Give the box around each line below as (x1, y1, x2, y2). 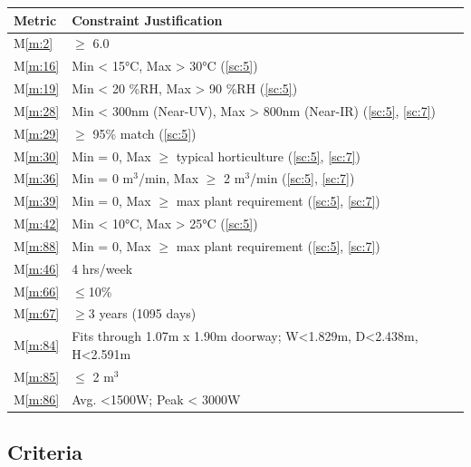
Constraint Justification (72, 10, 223, 29)
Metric (14, 10, 57, 29)
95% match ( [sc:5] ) (92, 123, 197, 142)
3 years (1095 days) (88, 304, 197, 323)
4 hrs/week (72, 258, 133, 277)
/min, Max (138, 169, 199, 188)
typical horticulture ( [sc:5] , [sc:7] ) (176, 146, 360, 165)
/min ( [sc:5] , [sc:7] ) (250, 169, 355, 188)
